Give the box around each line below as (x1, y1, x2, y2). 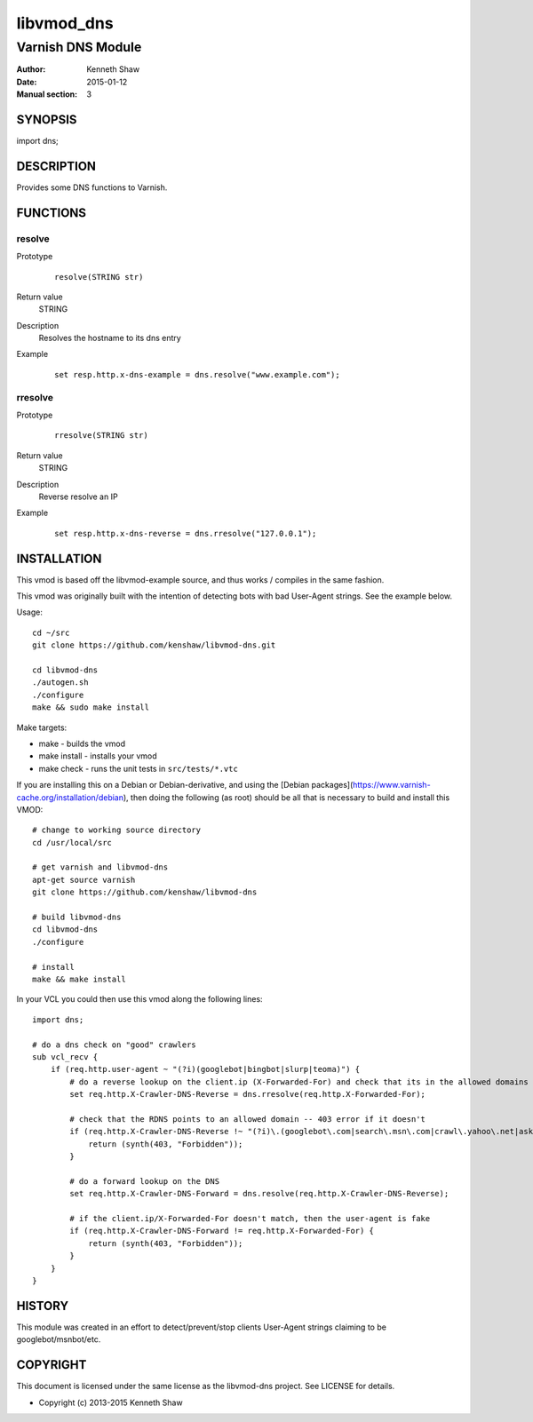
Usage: (16, 607, 44, 617)
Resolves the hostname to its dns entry (38, 333, 181, 344)
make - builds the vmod (38, 738, 126, 749)
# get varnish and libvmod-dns (32, 862, 169, 872)
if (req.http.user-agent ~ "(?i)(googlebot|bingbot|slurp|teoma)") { (50, 1064, 361, 1075)
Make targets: (16, 722, 68, 733)
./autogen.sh (32, 678, 89, 687)
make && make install (32, 973, 126, 984)
